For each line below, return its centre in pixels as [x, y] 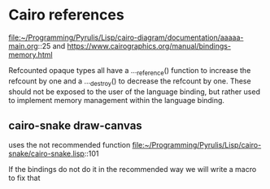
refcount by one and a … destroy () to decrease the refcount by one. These [130, 82]
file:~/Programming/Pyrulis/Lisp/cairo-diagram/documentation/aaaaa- [126, 37]
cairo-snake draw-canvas [75, 125]
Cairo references [66, 15]
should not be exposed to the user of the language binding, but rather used [134, 92]
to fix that [24, 178]
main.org [23, 45]
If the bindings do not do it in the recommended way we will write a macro [133, 170]
